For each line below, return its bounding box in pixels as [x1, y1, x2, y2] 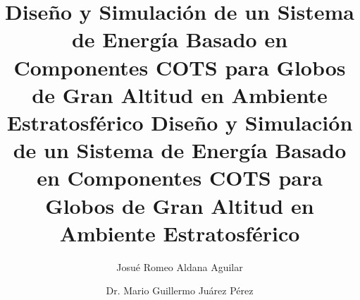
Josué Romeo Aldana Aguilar [116, 259, 243, 274]
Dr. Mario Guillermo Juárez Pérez [106, 283, 254, 298]
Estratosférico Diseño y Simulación [6, 107, 353, 136]
